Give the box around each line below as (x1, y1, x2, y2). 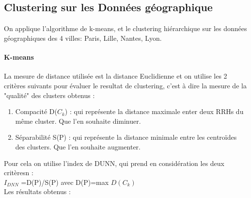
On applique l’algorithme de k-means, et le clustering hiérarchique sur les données (4, 23, 247, 33)
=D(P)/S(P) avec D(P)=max (21, 177, 109, 187)
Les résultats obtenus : (4, 186, 71, 197)
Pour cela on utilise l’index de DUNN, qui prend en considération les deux (4, 158, 224, 168)
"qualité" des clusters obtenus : (4, 90, 95, 100)
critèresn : (4, 167, 33, 178)
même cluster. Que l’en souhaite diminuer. (15, 115, 141, 126)
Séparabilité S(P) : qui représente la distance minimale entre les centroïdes (15, 132, 237, 142)
